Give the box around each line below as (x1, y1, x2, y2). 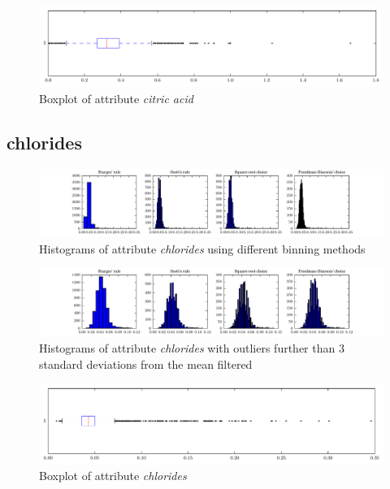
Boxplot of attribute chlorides (39, 467, 187, 484)
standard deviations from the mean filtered (39, 356, 253, 373)
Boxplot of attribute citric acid (39, 89, 193, 106)
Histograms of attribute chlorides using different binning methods (39, 240, 366, 257)
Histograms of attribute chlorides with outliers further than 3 (39, 340, 344, 357)
